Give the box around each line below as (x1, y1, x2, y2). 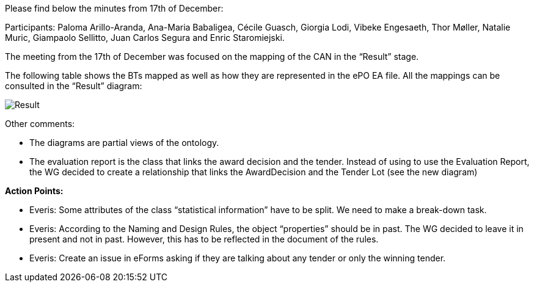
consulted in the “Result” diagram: (5, 81, 142, 91)
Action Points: (5, 186, 64, 196)
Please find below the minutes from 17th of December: (5, 3, 224, 13)
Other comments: (5, 118, 75, 129)
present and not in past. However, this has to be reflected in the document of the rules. (29, 234, 379, 244)
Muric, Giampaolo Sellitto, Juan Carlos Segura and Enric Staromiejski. (5, 32, 285, 43)
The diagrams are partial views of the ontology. (29, 137, 219, 148)
